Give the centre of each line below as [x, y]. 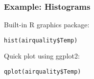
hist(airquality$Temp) [41, 40]
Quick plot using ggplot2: [42, 56]
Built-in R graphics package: [47, 25]
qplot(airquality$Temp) [43, 72]
